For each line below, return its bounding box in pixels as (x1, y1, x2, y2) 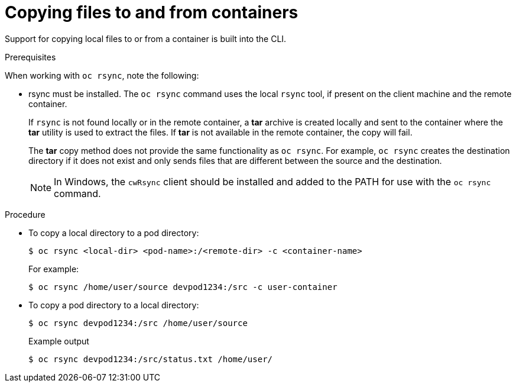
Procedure (5, 209, 46, 220)
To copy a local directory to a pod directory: (28, 227, 199, 238)
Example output (28, 336, 89, 346)
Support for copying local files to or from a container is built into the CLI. (5, 33, 287, 44)
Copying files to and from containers (5, 2, 298, 22)
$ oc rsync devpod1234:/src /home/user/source (28, 318, 248, 328)
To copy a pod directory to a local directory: (28, 299, 199, 310)
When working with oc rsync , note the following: (5, 70, 199, 80)
